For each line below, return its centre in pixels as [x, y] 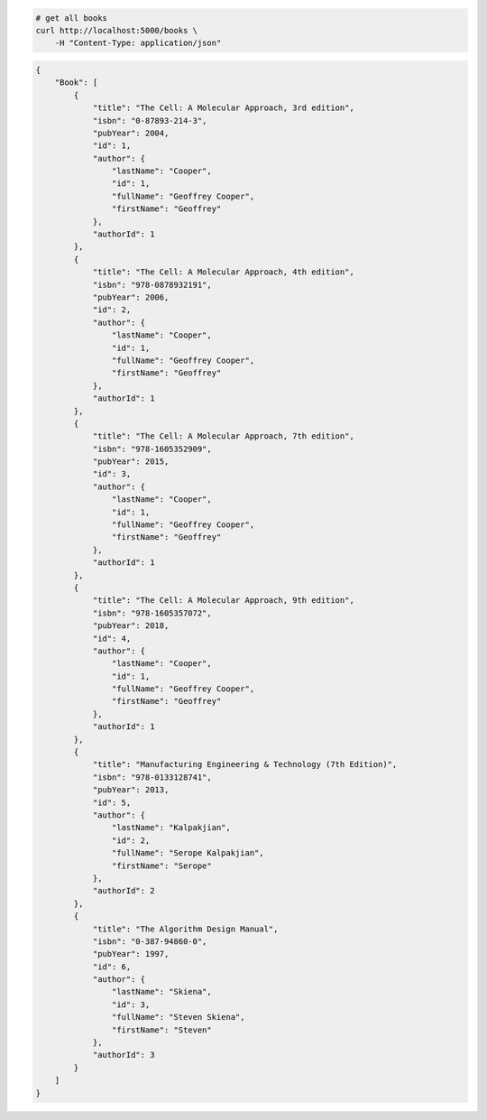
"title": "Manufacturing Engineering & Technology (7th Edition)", [245, 764]
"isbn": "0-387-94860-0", [150, 941]
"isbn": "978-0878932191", [152, 285]
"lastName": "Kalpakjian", [171, 828]
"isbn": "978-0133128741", [152, 777]
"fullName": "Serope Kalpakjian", [188, 853]
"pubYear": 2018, [131, 626]
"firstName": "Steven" [161, 1030]
